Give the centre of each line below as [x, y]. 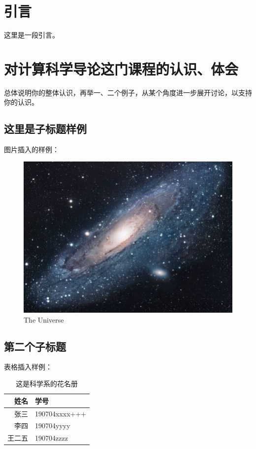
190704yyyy [53, 426]
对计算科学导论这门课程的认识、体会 [121, 68]
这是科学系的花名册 [47, 384]
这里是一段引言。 [32, 35]
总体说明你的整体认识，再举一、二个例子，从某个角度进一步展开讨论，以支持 [128, 92]
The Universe [44, 319]
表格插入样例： [28, 367]
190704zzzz [51, 438]
